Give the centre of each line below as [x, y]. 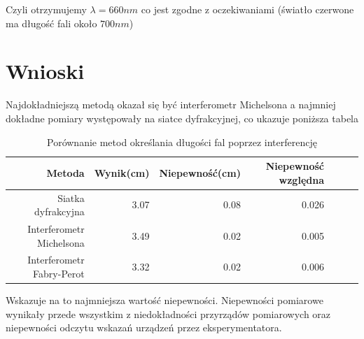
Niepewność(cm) [200, 172]
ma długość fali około [51, 23]
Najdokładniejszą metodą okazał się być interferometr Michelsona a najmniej [171, 104]
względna [301, 179]
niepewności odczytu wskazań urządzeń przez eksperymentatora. [144, 327]
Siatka [71, 197]
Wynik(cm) [122, 172]
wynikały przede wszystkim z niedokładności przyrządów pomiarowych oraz [168, 313]
